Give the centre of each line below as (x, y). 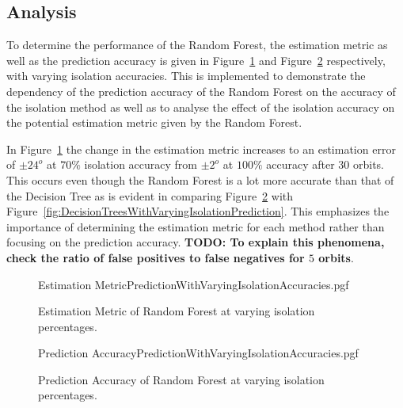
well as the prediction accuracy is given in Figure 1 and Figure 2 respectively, (196, 60)
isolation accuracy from (141, 164)
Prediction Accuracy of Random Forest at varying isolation (181, 379)
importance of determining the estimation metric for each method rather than (196, 226)
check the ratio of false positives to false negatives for (156, 257)
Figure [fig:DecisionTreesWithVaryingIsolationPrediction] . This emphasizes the (198, 211)
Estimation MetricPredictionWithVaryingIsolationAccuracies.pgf (194, 284)
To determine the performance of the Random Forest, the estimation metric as (197, 45)
